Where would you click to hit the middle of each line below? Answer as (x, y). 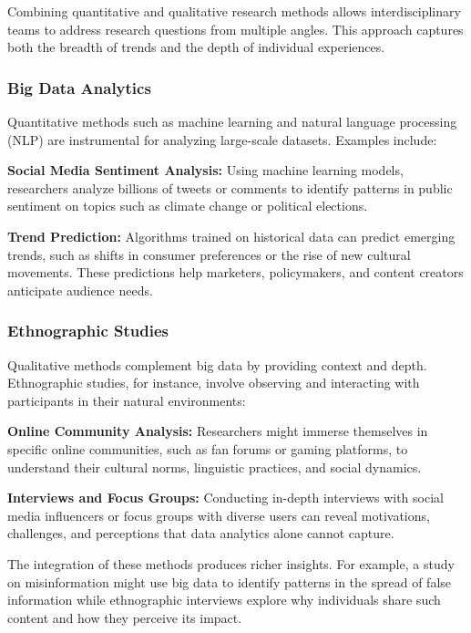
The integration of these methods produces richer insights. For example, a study (231, 563)
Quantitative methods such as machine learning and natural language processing (232, 121)
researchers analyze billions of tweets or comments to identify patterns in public (230, 187)
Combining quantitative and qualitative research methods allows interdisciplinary (234, 11)
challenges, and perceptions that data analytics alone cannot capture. (201, 533)
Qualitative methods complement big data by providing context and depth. (217, 364)
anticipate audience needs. (80, 290)
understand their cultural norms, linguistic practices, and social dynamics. (215, 467)
